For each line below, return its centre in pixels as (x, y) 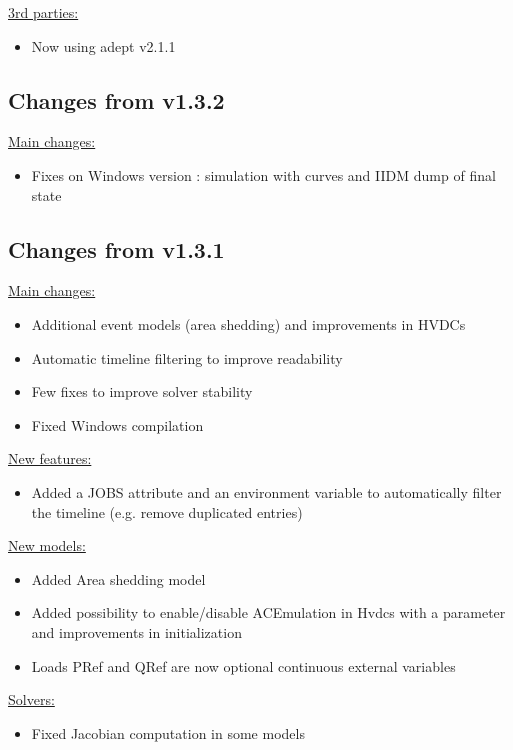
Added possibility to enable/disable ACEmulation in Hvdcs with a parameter (268, 612)
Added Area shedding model (118, 578)
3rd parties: (43, 12)
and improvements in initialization (136, 631)
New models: (47, 545)
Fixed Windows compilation (117, 424)
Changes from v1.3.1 (116, 248)
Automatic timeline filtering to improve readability (187, 357)
